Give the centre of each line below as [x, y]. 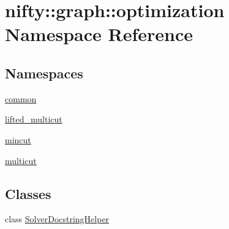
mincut [18, 139]
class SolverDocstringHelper [57, 219]
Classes [28, 193]
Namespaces [44, 73]
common [21, 98]
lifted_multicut [34, 119]
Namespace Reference [99, 34]
